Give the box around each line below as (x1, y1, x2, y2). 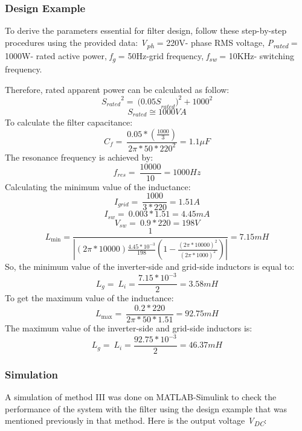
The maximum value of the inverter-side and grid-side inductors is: (5, 321, 252, 334)
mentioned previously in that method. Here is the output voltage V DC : (5, 414, 267, 429)
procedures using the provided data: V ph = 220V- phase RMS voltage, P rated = (5, 36, 298, 50)
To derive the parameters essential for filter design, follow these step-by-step (5, 24, 287, 37)
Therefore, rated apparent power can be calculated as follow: (5, 83, 230, 95)
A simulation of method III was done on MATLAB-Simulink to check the (5, 391, 277, 403)
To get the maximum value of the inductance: (5, 292, 174, 304)
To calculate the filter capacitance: (5, 116, 133, 128)
